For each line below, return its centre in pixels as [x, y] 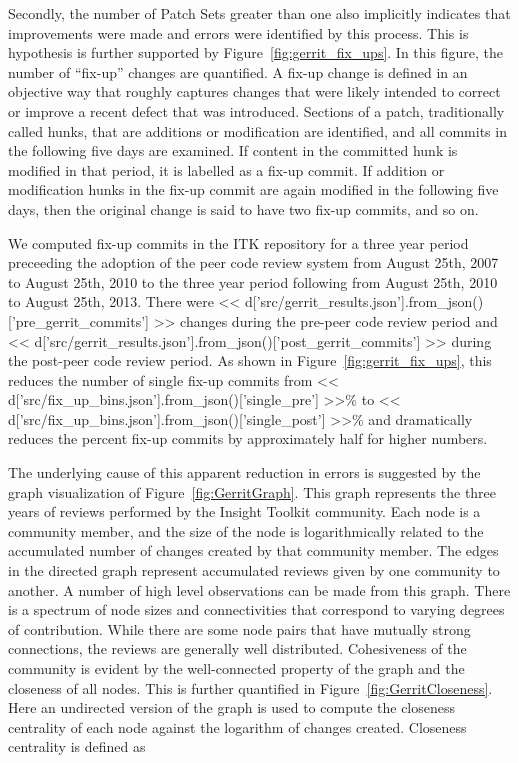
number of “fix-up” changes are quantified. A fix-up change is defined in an [238, 71]
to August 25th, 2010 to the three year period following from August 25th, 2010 [253, 281]
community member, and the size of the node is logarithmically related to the [246, 530]
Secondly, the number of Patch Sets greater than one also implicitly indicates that [259, 13]
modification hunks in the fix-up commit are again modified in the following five [253, 189]
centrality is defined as [77, 746]
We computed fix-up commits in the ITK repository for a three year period [238, 242]
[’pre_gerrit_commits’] [78, 320]
